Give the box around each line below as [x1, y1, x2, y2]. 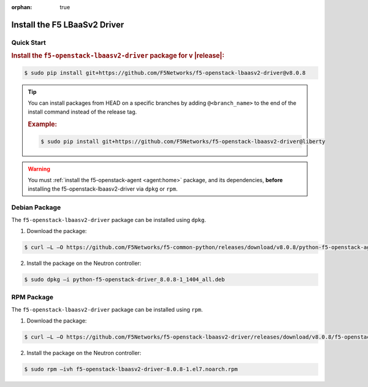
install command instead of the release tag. [28, 108, 137, 115]
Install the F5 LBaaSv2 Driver [11, 19, 125, 30]
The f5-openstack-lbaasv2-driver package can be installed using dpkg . [11, 216, 207, 223]
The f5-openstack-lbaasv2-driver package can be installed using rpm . [11, 305, 203, 313]
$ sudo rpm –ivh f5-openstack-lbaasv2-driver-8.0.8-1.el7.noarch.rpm [24, 366, 238, 373]
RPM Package [11, 293, 54, 302]
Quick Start [11, 38, 46, 47]
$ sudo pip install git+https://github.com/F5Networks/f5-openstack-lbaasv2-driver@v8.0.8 [24, 69, 306, 76]
